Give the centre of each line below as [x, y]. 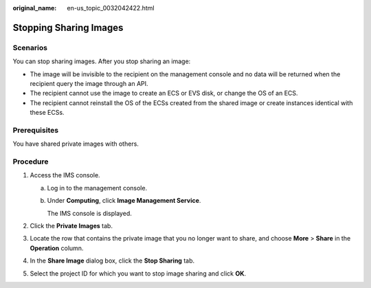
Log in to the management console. [97, 188]
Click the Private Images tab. [71, 225]
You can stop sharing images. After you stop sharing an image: [102, 61]
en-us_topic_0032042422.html [111, 8]
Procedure [31, 162]
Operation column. [57, 248]
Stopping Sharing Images [68, 27]
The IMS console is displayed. [89, 213]
